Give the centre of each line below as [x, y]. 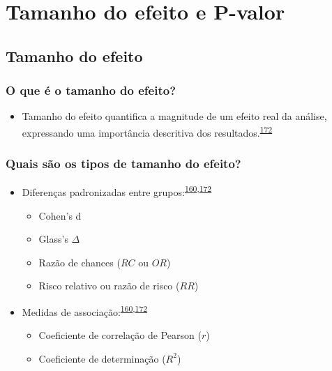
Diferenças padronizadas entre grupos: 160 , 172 [117, 191]
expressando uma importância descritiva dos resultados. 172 [147, 131]
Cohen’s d [60, 215]
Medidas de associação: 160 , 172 [85, 311]
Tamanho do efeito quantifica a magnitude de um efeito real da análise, [174, 116]
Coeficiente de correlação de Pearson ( [120, 335]
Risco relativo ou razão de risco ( [109, 286]
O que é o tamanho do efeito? [91, 90]
